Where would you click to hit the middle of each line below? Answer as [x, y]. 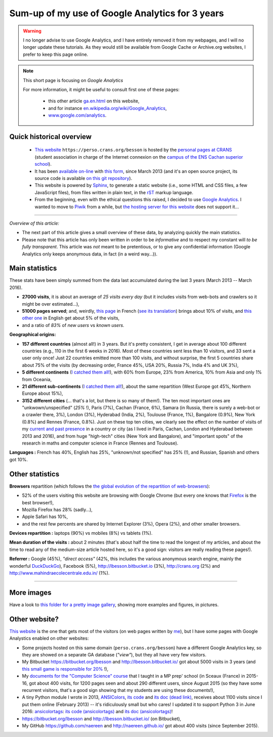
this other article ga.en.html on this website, [94, 101]
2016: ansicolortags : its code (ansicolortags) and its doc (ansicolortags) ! [97, 712]
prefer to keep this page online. [56, 54]
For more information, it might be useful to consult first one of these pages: [101, 89]
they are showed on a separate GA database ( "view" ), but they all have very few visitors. [114, 655]
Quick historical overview [51, 137]
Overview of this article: [34, 223]
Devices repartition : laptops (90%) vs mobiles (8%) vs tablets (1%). [81, 533]
